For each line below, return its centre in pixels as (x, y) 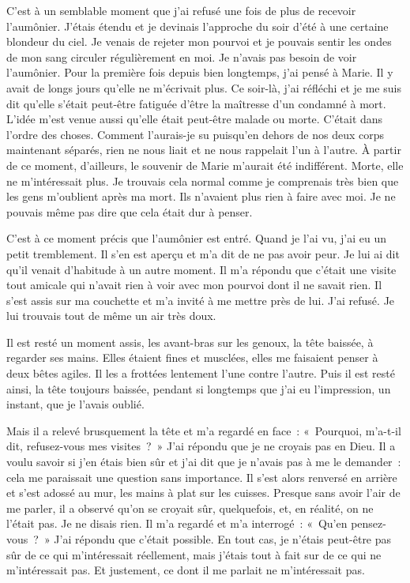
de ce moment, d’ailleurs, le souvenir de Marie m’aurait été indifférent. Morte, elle (205, 165)
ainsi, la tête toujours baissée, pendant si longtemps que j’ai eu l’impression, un (199, 388)
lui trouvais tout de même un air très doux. (111, 316)
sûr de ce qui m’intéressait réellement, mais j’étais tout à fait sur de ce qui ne (194, 554)
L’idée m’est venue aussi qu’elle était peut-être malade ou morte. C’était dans (195, 119)
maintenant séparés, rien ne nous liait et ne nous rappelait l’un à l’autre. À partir (204, 150)
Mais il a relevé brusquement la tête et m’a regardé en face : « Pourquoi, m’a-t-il (204, 430)
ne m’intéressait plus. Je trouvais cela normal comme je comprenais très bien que (203, 181)
